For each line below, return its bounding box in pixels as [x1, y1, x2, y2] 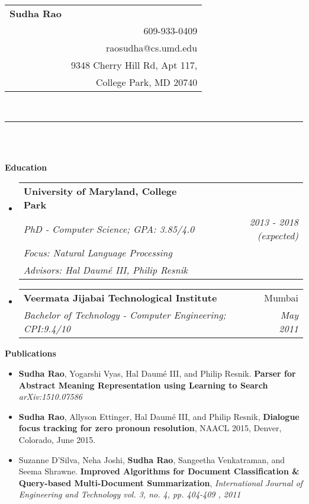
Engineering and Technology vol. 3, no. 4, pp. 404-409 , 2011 [18, 488, 241, 500]
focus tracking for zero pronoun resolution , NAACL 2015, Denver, [18, 422, 282, 434]
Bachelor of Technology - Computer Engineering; [23, 308, 226, 322]
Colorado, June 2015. [18, 433, 96, 445]
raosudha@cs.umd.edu [106, 41, 198, 54]
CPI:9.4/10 [23, 322, 70, 336]
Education [5, 160, 47, 173]
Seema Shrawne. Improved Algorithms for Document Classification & [18, 465, 300, 477]
